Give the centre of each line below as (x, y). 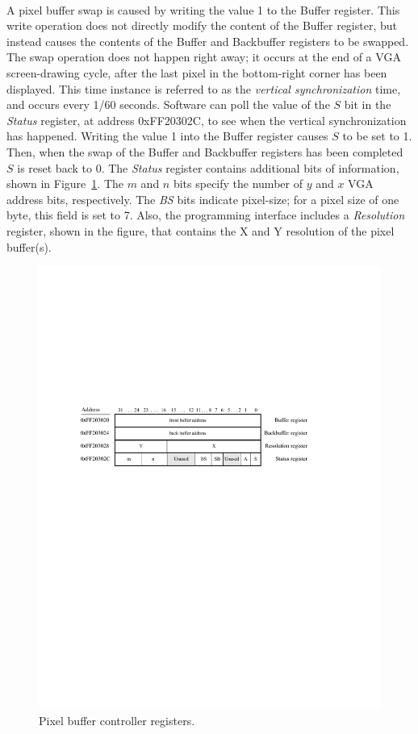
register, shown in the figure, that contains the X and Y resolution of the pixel (201, 230)
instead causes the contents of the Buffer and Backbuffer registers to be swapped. (208, 41)
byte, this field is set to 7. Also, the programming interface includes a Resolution (206, 215)
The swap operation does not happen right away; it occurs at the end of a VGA (204, 57)
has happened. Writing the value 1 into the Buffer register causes (167, 136)
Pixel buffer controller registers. (117, 720)
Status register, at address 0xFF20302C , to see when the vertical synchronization (207, 120)
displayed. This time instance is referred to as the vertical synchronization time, (204, 88)
